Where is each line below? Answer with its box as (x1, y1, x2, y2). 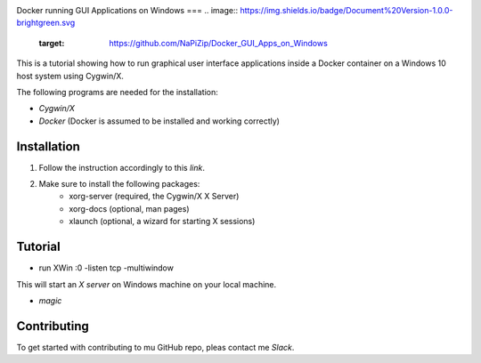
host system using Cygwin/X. (16, 70, 125, 81)
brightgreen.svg (16, 18, 76, 28)
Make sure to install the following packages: (38, 179, 200, 190)
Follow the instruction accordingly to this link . (38, 162, 205, 173)
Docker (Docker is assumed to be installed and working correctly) (38, 116, 281, 126)
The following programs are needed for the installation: (16, 86, 218, 97)
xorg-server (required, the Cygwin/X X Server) (69, 191, 240, 202)
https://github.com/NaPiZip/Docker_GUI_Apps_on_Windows (109, 37, 329, 48)
